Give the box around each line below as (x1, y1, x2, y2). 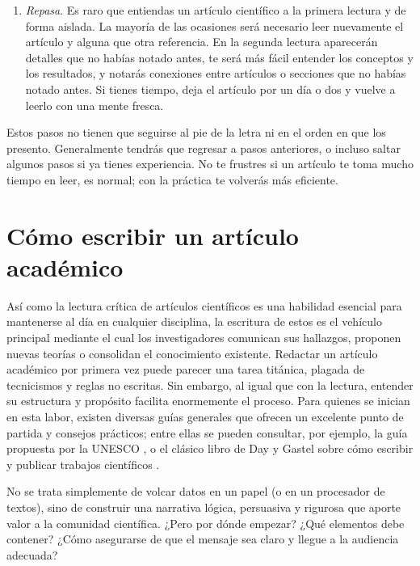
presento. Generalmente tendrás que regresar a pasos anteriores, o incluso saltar (6, 139, 401, 156)
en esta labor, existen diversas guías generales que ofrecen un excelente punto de (6, 408, 404, 424)
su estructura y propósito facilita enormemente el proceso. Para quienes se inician (6, 392, 410, 409)
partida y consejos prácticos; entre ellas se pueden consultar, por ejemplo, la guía (6, 424, 408, 441)
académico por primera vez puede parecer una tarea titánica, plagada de (6, 361, 365, 378)
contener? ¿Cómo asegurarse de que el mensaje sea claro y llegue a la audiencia (6, 530, 399, 547)
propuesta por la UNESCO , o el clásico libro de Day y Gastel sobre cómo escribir (6, 440, 414, 457)
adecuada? (6, 546, 58, 563)
